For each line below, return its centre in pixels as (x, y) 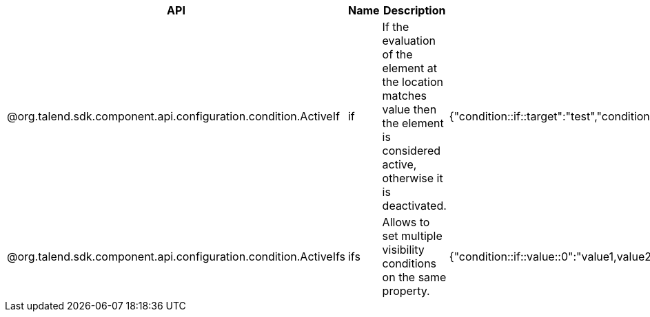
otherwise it (413, 178)
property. (406, 291)
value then (409, 109)
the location (413, 82)
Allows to (406, 222)
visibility (403, 250)
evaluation (409, 41)
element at (409, 68)
